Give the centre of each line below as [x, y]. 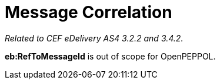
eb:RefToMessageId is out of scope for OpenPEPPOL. [110, 56]
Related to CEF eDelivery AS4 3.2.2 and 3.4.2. [94, 38]
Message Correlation [89, 12]
